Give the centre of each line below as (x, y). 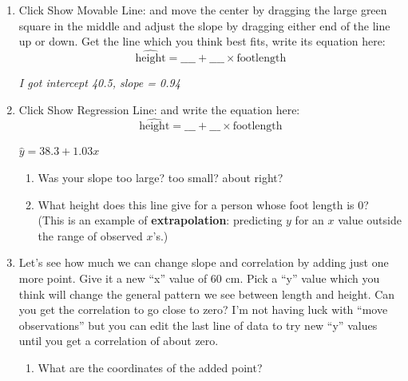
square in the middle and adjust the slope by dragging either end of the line (204, 25)
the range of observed (90, 235)
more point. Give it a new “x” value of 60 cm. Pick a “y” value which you (199, 278)
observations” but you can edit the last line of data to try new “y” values (198, 325)
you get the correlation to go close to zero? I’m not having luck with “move (203, 310)
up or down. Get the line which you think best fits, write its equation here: (202, 41)
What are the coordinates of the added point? (150, 367)
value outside (370, 220)
